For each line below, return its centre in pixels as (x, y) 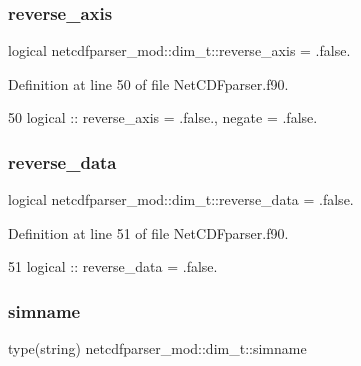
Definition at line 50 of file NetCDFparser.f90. (148, 83)
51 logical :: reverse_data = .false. (113, 266)
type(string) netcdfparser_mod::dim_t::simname (157, 348)
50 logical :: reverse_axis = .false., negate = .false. (163, 117)
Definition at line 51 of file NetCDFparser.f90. (148, 232)
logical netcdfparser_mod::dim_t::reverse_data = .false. (181, 199)
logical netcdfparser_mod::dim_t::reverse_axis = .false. (179, 50)
